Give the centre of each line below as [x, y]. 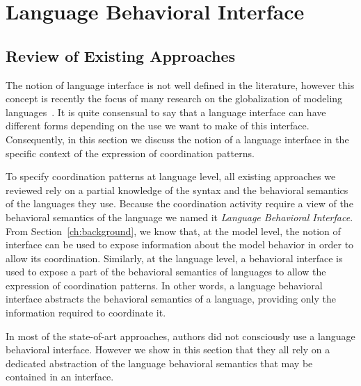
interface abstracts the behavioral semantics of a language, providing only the [171, 299]
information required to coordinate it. [86, 313]
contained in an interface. [60, 377]
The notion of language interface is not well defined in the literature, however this [180, 85]
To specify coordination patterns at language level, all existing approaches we [171, 176]
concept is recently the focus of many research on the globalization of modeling [174, 98]
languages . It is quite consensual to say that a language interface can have [166, 112]
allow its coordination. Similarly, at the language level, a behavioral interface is [174, 258]
